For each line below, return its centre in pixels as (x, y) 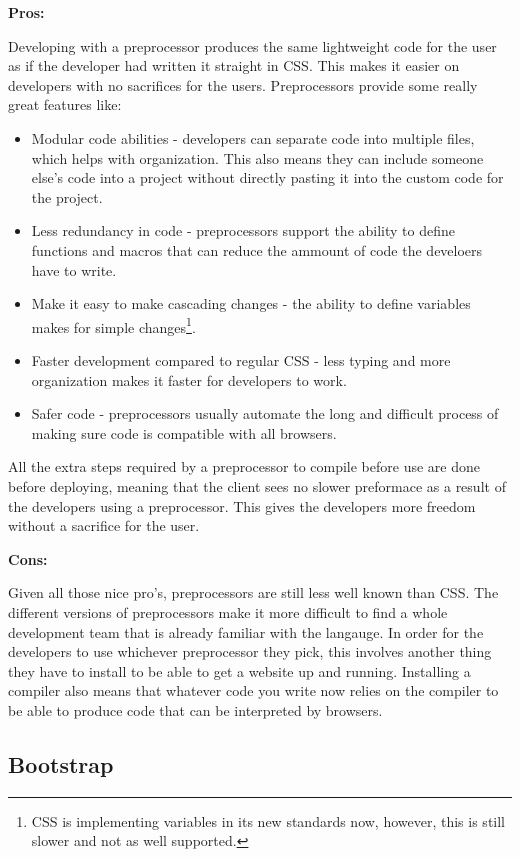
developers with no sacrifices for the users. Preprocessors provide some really (243, 84)
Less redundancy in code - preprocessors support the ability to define (243, 230)
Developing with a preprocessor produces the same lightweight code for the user (252, 45)
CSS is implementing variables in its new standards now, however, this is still (268, 820)
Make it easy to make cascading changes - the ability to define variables (251, 303)
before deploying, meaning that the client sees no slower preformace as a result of (257, 485)
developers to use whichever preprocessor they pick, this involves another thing (250, 651)
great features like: (65, 104)
